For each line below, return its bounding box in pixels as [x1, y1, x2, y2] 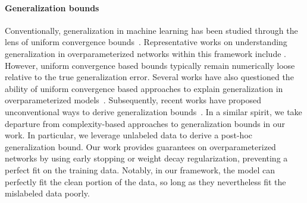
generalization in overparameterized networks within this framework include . [5, 47, 286, 59]
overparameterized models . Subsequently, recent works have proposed [5, 94, 262, 106]
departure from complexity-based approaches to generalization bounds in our [5, 117, 286, 129]
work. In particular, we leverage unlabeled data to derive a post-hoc [5, 129, 252, 141]
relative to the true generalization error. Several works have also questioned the [5, 71, 294, 83]
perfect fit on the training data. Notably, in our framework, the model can [5, 163, 275, 176]
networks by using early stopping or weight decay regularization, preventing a [5, 152, 288, 164]
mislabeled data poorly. [5, 187, 90, 199]
